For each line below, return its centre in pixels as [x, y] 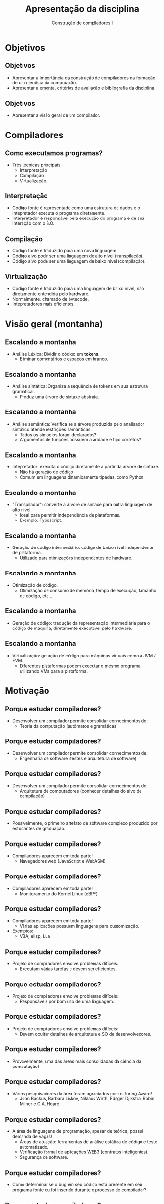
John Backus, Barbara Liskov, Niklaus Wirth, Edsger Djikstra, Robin [87, 1099]
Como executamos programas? [54, 153]
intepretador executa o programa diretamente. [59, 213]
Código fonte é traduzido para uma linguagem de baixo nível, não [78, 288]
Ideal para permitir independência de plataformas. [70, 515]
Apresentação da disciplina [82, 9]
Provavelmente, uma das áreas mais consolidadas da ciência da [77, 1061]
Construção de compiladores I [82, 23]
